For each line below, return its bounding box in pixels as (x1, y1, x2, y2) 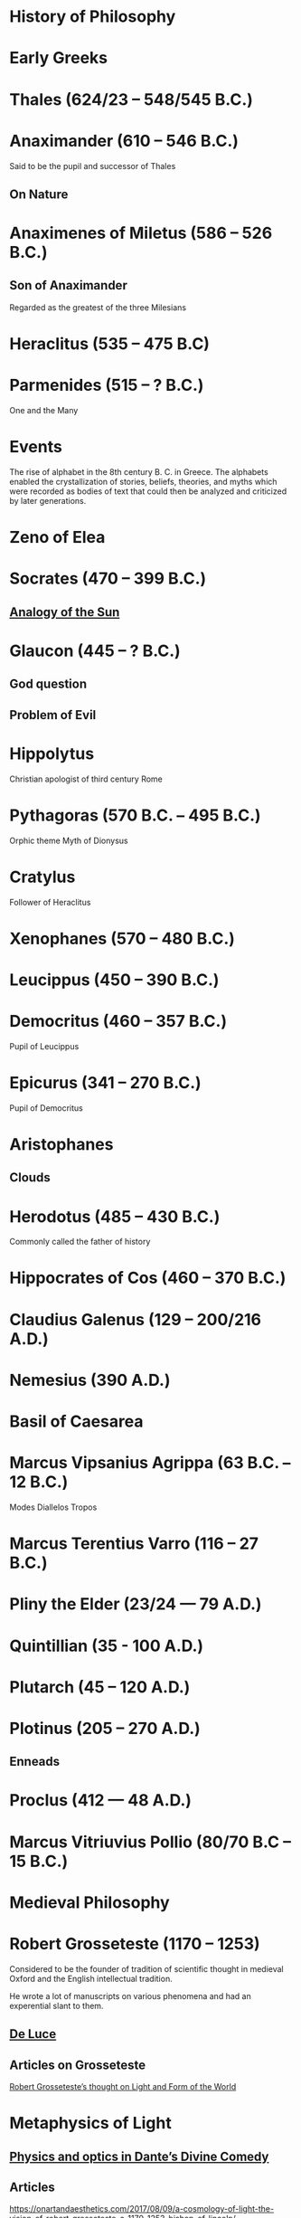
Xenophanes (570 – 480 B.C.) (9, 928, 235, 949)
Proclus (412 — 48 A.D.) (9, 1790, 193, 1811)
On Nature (9, 186, 69, 202)
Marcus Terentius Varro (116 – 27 (9, 1533, 259, 1554)
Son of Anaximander (9, 278, 128, 293)
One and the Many (9, 405, 79, 416)
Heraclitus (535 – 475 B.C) (9, 334, 211, 355)
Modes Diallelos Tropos (9, 1502, 98, 1512)
